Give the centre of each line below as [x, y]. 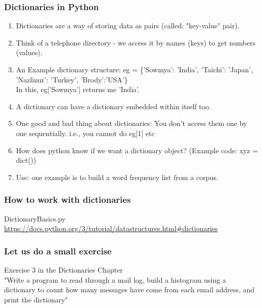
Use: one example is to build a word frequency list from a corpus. [117, 177]
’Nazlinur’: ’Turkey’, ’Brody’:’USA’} [72, 79]
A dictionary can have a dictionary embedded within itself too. [113, 106]
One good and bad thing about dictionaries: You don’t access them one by [132, 123]
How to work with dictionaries [68, 200]
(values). [29, 52]
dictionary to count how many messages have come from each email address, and [129, 290]
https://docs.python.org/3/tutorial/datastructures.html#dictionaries [111, 228]
